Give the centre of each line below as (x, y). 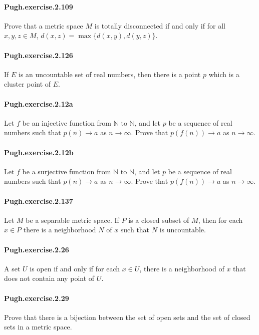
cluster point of (28, 84)
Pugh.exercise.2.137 (39, 201)
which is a (224, 74)
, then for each (220, 220)
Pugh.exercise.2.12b (39, 152)
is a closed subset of (159, 220)
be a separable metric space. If (72, 220)
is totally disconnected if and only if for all (160, 25)
